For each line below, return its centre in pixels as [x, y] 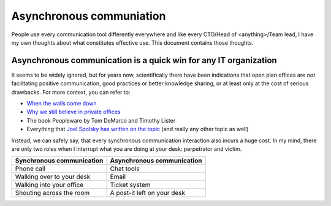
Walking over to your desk [53, 177]
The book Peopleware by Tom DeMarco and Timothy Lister [101, 120]
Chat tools [125, 169]
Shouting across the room [52, 193]
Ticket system [130, 185]
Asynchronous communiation [89, 16]
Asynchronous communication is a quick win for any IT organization [144, 60]
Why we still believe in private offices [74, 112]
